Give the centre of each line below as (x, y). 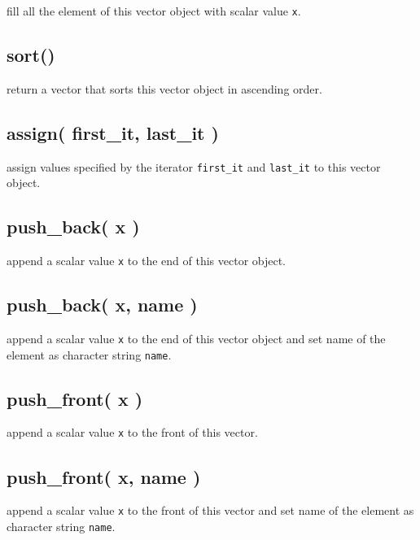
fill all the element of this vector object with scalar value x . (154, 11)
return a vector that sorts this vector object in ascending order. (164, 88)
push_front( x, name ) (104, 476)
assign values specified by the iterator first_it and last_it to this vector (194, 166)
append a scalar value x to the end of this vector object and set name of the (196, 338)
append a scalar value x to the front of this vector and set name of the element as (210, 510)
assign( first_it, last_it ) (113, 132)
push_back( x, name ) (102, 305)
